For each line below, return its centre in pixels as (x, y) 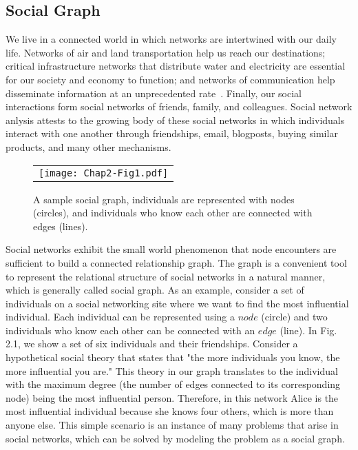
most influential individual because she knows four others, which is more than (170, 411)
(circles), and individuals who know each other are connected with (173, 213)
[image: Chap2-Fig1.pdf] (104, 173)
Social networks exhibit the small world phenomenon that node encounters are (171, 249)
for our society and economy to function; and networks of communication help (170, 79)
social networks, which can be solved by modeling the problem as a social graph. (175, 438)
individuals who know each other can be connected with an (130, 330)
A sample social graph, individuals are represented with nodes (164, 199)
